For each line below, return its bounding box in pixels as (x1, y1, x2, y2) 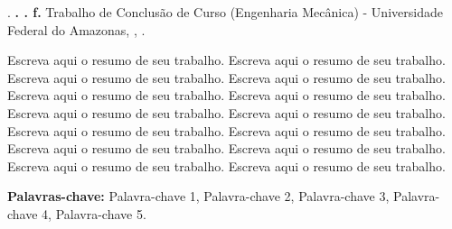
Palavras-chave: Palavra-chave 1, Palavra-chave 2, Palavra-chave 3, (7, 187, 390, 206)
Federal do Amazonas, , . (7, 20, 146, 39)
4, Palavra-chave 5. (42, 204, 146, 223)
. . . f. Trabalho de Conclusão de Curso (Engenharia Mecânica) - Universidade (7, 3, 443, 21)
